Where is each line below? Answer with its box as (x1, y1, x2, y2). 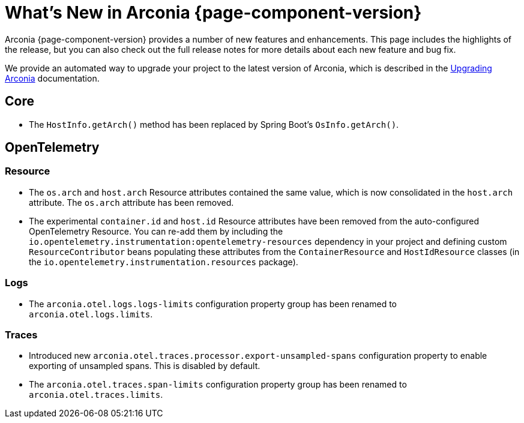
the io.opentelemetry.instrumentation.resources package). (29, 256, 298, 267)
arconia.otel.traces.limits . (29, 389, 163, 400)
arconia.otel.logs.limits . (29, 308, 153, 319)
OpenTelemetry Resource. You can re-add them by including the (29, 226, 283, 236)
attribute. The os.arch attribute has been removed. (29, 197, 234, 208)
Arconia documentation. (5, 73, 100, 83)
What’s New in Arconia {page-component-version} (5, 2, 422, 23)
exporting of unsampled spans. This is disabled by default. (29, 361, 260, 371)
